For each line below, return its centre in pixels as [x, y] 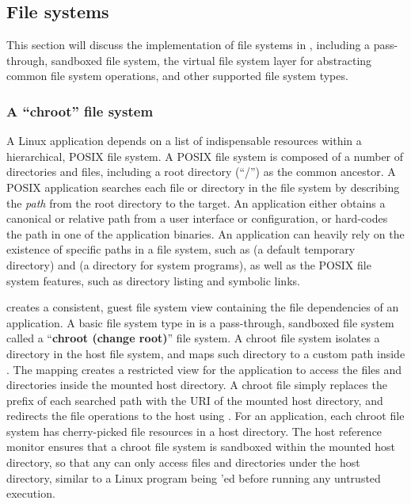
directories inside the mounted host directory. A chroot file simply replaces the [197, 385]
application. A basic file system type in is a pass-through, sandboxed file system [200, 322]
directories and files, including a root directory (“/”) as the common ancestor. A [201, 172]
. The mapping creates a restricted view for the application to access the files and [204, 369]
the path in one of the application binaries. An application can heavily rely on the [205, 233]
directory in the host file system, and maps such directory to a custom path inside [206, 353]
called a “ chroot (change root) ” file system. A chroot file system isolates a [193, 338]
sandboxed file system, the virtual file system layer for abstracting [211, 60]
